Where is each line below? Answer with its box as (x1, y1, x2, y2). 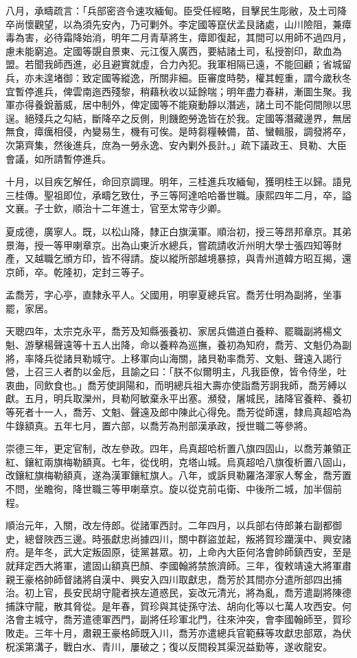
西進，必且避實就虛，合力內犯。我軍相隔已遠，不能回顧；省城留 (62, 57, 352, 71)
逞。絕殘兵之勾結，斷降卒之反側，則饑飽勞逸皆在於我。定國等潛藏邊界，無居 (5, 110, 352, 125)
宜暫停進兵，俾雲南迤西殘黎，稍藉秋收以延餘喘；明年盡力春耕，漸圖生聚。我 (5, 84, 352, 98)
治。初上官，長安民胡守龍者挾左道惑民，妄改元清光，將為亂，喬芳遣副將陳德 (5, 585, 352, 600)
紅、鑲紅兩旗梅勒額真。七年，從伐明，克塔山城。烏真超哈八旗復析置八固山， (5, 454, 352, 469)
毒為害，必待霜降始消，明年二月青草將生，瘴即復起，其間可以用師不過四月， (5, 30, 352, 45)
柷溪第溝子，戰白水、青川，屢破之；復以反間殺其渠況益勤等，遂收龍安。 (5, 639, 332, 653)
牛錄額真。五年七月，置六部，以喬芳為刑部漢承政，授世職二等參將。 (5, 418, 313, 432)
